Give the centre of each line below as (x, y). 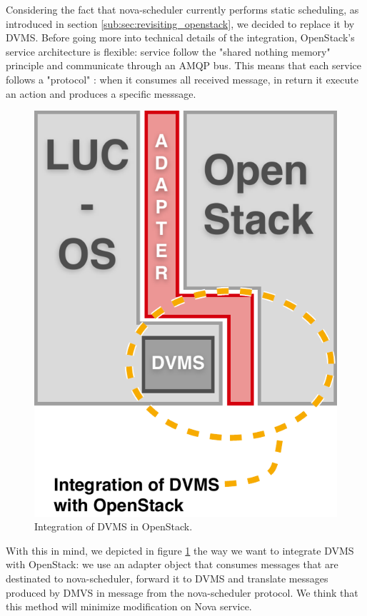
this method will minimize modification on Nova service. (129, 606)
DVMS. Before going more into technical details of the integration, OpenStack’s (180, 37)
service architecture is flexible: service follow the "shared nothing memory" (168, 51)
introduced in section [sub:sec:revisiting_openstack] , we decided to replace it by (180, 23)
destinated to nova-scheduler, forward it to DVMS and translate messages (167, 578)
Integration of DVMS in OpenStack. (114, 526)
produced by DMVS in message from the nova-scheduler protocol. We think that (182, 592)
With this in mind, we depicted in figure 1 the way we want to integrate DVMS (180, 550)
